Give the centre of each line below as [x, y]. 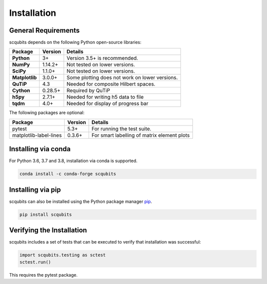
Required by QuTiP [88, 90]
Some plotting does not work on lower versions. [122, 78]
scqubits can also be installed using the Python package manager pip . [81, 201]
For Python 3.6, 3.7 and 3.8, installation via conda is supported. [73, 161]
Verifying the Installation [48, 230]
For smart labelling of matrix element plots [141, 135]
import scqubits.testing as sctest [63, 255]
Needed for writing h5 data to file [105, 97]
